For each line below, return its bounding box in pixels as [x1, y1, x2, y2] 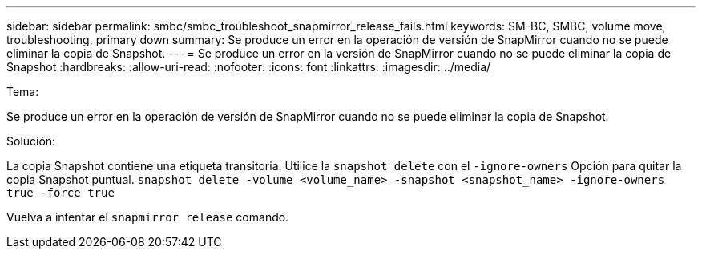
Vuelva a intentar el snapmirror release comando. [6, 210, 289, 224]
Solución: [6, 134, 56, 148]
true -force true [6, 186, 115, 199]
